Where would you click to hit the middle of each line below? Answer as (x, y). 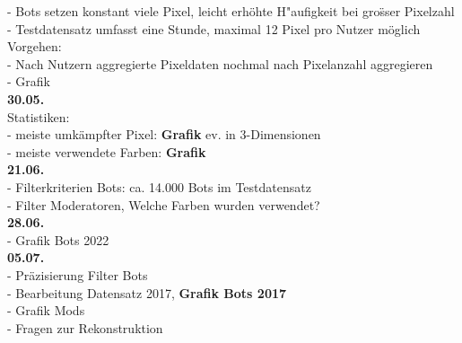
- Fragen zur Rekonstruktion (85, 327)
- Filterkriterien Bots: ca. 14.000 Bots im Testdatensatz (159, 186)
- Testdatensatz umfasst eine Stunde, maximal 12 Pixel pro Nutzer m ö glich (214, 28)
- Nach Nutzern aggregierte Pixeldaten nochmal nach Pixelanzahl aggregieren (220, 63)
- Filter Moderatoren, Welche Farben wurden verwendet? (164, 204)
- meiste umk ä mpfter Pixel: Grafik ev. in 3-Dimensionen (164, 134)
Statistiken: (39, 116)
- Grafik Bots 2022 (58, 239)
